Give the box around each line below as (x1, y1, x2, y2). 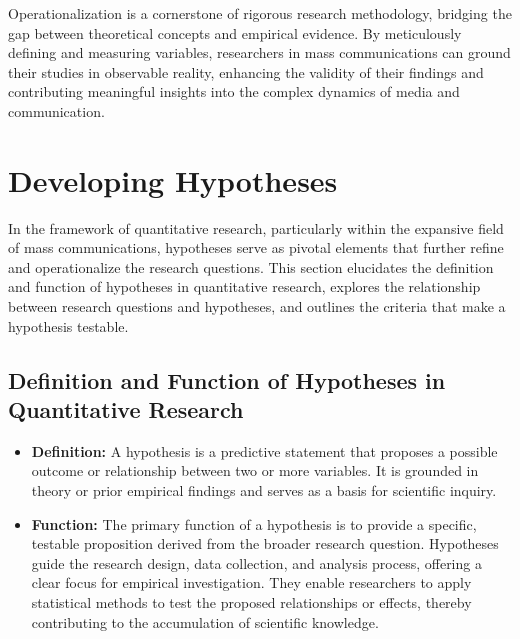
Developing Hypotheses (8, 159, 338, 200)
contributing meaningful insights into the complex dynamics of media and (8, 81, 460, 102)
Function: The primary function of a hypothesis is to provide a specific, (31, 513, 477, 534)
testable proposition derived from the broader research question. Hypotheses (31, 533, 499, 554)
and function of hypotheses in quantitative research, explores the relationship (8, 276, 481, 297)
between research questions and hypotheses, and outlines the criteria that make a (8, 296, 506, 317)
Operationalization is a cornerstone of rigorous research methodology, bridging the (8, 3, 512, 23)
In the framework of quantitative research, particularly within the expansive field (8, 217, 504, 238)
